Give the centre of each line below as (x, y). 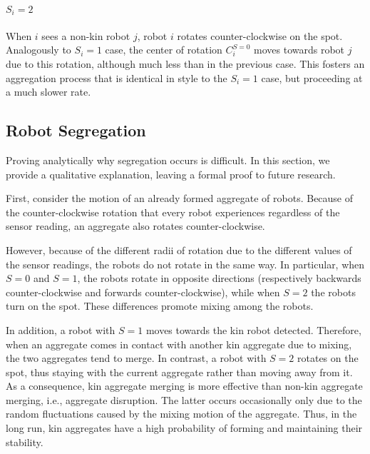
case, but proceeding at (312, 77)
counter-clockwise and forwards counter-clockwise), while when (143, 292)
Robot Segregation (76, 130)
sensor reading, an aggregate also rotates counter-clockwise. (135, 226)
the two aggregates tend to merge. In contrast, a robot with (136, 358)
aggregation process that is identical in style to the (117, 77)
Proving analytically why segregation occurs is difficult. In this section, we (168, 160)
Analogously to (38, 50)
